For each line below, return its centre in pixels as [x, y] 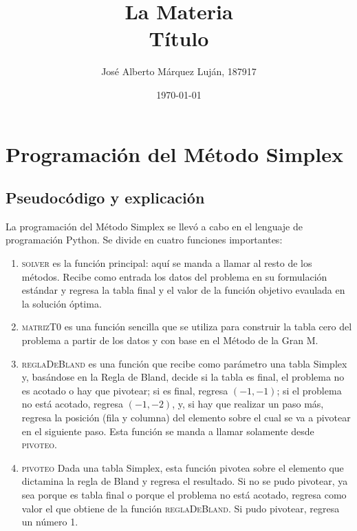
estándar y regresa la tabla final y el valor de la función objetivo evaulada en [183, 290]
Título [179, 38]
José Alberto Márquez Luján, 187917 [179, 71]
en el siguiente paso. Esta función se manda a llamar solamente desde [168, 431]
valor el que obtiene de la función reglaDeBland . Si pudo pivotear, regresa [181, 508]
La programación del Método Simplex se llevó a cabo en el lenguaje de [154, 226]
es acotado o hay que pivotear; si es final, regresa [125, 390]
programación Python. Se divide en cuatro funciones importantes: [144, 240]
